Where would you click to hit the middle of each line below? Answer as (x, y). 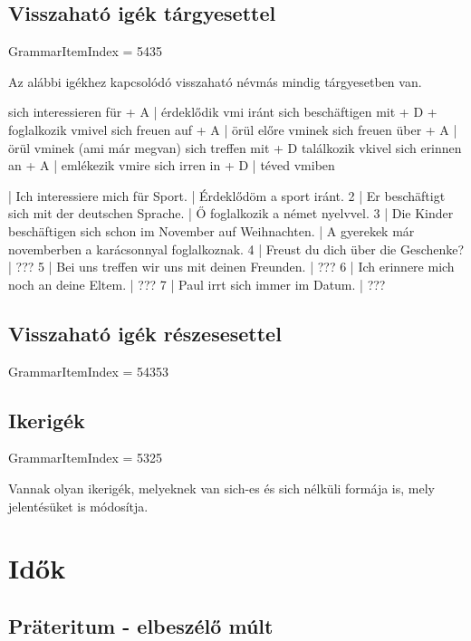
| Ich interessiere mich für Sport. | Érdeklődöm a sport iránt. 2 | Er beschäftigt (227, 195)
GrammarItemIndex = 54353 (89, 371)
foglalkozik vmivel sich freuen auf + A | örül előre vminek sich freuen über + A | (233, 129)
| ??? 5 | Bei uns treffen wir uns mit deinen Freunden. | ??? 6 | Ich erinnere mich (231, 267)
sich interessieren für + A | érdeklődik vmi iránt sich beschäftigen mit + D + (223, 112)
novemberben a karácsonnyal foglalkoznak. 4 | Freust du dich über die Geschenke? (236, 249)
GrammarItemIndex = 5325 (86, 458)
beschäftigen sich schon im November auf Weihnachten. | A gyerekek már (211, 230)
